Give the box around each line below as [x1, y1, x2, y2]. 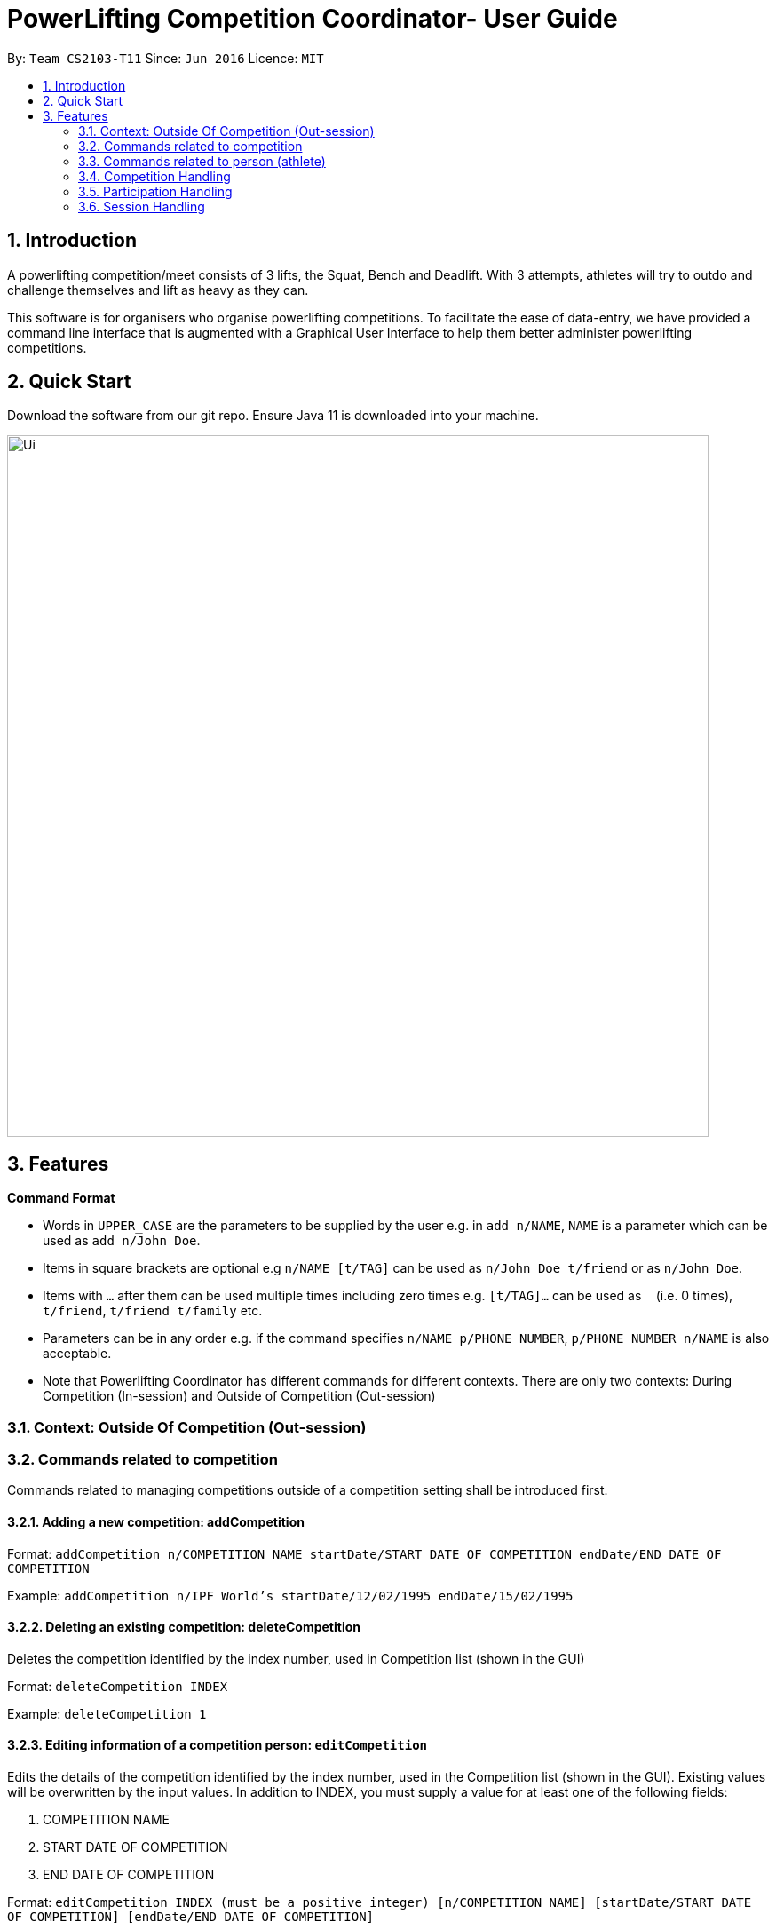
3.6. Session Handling [78, 198, 205, 214]
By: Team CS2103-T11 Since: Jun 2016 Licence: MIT [7, 50, 324, 66]
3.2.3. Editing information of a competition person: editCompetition [7, 1737, 428, 1753]
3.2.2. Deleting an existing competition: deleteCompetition [7, 1619, 361, 1635]
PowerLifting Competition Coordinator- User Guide [7, 4, 618, 34]
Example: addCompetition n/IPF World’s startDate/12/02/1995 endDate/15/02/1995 [7, 1587, 574, 1603]
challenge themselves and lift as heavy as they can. [7, 282, 309, 298]
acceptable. [43, 1346, 112, 1362]
